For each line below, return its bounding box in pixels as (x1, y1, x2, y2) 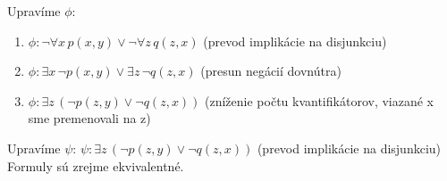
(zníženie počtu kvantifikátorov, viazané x (205, 91, 434, 110)
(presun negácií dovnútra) (200, 62, 342, 80)
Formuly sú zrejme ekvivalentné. (7, 156, 184, 175)
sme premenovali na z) (28, 109, 151, 128)
